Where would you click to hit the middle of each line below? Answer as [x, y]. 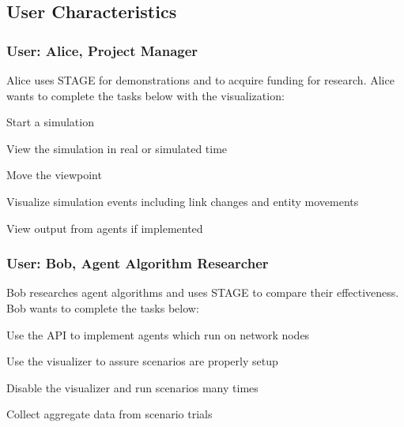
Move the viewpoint [54, 175]
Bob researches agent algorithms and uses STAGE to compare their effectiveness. [203, 292]
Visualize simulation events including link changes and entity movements [183, 201]
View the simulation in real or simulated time [117, 148]
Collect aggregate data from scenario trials [109, 414]
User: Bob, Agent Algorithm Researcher [138, 263]
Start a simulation [50, 122]
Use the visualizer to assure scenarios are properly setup [142, 361]
